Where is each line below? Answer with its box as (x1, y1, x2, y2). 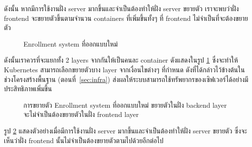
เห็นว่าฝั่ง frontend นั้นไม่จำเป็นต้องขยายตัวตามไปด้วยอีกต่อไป (4, 135, 164, 145)
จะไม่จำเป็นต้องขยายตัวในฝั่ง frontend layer (23, 109, 139, 119)
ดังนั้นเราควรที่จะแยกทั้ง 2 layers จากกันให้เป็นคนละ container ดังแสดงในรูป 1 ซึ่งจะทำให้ (4, 55, 238, 65)
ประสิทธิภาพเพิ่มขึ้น (4, 83, 52, 94)
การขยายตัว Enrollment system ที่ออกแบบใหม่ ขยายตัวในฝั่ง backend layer (23, 99, 227, 110)
